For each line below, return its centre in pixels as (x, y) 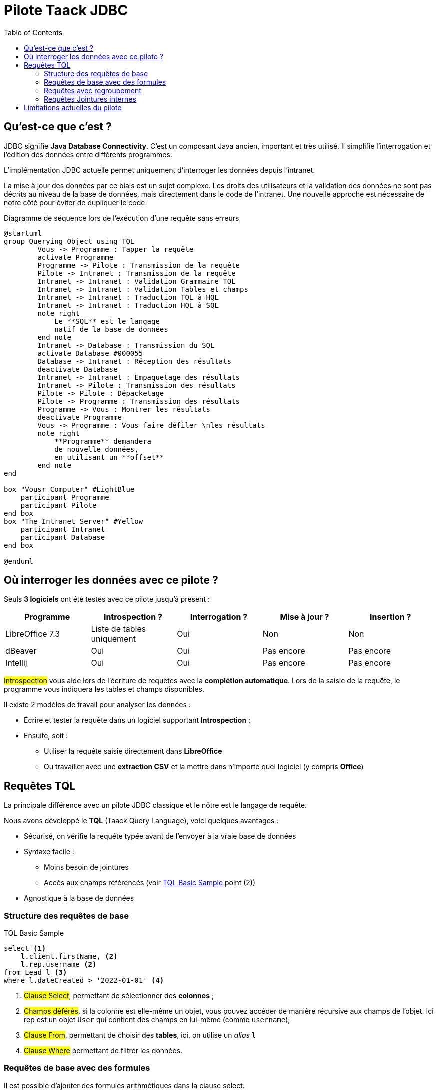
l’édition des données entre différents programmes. (88, 154)
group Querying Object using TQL (69, 241)
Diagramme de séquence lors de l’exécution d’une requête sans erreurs (122, 218)
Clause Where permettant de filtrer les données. (103, 1051)
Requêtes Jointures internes (90, 99)
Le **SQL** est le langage (107, 321)
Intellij (16, 663)
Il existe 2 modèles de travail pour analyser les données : (97, 705)
